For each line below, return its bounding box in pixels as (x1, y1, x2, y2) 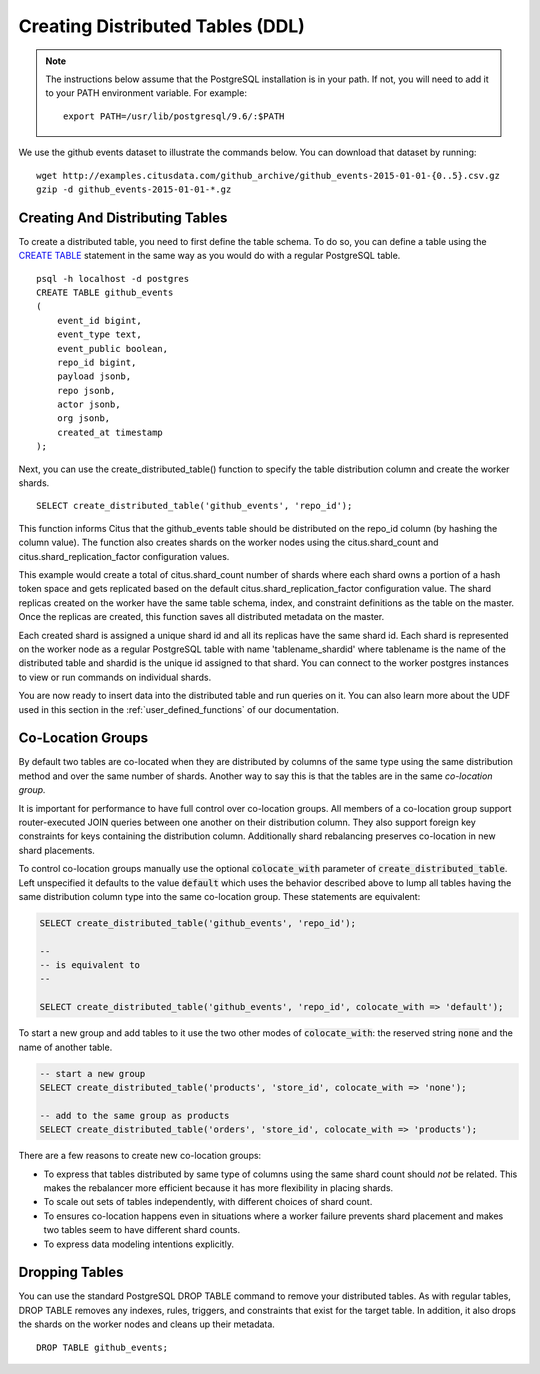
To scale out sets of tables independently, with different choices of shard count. (43, 1196, 373, 1208)
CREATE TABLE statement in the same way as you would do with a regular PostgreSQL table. (18, 250, 401, 262)
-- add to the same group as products (39, 1110, 230, 1121)
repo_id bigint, (56, 356, 137, 368)
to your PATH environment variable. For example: (45, 87, 247, 99)
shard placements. (18, 844, 95, 856)
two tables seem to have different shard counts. (43, 1224, 241, 1236)
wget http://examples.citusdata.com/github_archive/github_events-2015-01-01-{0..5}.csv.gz (36, 170, 500, 181)
